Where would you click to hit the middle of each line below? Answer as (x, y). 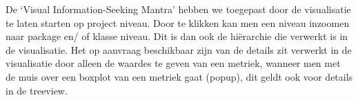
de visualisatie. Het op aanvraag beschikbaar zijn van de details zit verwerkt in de (179, 49)
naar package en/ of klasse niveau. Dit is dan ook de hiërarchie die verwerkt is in (177, 36)
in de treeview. (37, 90)
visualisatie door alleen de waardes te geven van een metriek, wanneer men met (173, 63)
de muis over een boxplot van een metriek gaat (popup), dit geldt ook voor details (179, 76)
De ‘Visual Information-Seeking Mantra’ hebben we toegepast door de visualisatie (178, 9)
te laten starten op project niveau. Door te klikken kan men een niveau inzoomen (178, 22)
